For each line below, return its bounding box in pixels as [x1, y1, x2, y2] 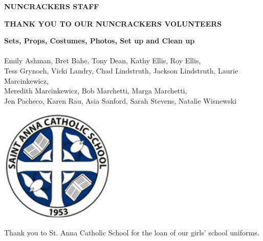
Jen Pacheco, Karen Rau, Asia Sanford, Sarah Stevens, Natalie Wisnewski [4, 95, 237, 106]
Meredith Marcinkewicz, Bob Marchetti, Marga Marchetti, [4, 85, 187, 96]
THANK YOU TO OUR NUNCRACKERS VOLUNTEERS [4, 18, 222, 29]
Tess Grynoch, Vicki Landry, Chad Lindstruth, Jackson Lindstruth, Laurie [4, 65, 238, 76]
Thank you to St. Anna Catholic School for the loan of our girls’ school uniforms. [4, 227, 259, 237]
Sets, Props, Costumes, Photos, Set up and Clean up [4, 35, 195, 46]
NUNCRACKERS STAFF [4, 1, 99, 11]
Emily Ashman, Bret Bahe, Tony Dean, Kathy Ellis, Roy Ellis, [4, 55, 201, 66]
